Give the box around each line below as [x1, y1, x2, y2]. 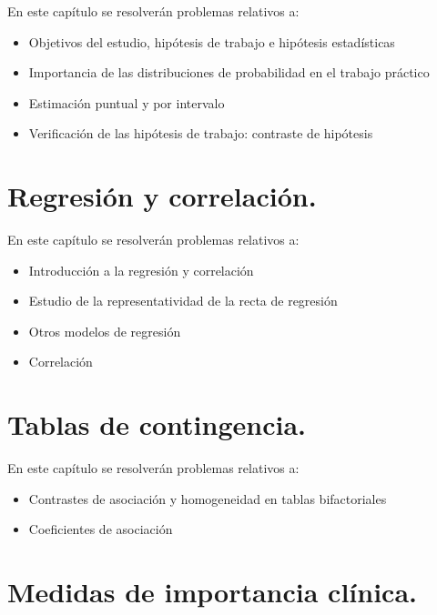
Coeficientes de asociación [28, 519, 173, 539]
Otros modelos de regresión [28, 321, 181, 340]
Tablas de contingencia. [7, 406, 306, 443]
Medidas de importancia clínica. [7, 573, 417, 610]
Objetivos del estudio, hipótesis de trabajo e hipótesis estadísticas [28, 32, 395, 51]
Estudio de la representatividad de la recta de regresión [28, 291, 338, 310]
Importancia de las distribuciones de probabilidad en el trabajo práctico [28, 63, 430, 82]
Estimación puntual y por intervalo [28, 93, 225, 112]
